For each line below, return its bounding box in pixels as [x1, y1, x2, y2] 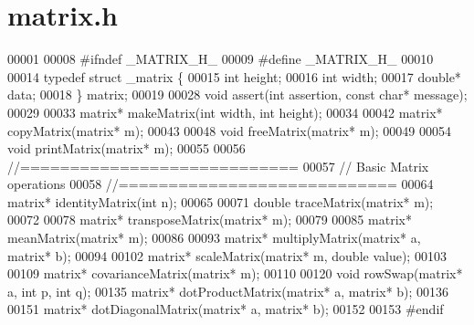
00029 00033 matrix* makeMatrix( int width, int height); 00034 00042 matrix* [7, 102, 443, 121]
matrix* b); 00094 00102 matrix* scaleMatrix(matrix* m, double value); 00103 [7, 246, 447, 265]
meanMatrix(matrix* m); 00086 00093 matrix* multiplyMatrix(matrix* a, [7, 228, 421, 247]
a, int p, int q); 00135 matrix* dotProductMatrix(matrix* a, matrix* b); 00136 [7, 281, 449, 300]
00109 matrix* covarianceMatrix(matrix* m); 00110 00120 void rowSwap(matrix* [7, 264, 463, 283]
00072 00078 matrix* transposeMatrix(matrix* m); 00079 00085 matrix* [7, 210, 412, 229]
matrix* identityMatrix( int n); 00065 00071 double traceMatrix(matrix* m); [7, 192, 434, 211]
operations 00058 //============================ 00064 [7, 174, 434, 194]
